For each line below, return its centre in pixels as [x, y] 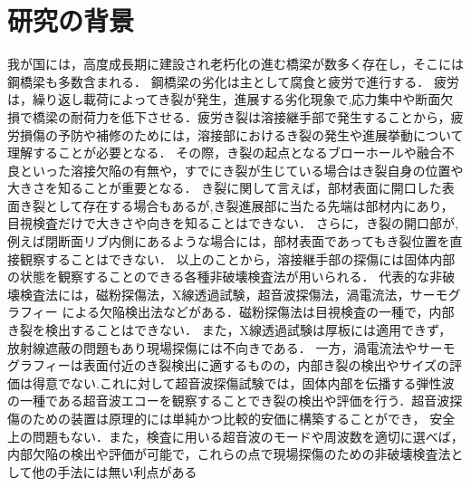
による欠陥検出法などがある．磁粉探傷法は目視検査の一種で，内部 [258, 312]
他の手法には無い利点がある [115, 471]
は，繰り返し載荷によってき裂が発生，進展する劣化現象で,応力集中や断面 [224, 99]
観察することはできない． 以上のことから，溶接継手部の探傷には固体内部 [237, 258]
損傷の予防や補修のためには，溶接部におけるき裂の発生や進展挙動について [241, 134]
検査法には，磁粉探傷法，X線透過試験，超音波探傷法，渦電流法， [215, 294]
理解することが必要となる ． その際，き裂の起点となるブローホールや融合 [225, 153]
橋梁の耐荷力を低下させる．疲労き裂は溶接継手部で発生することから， [241, 116]
